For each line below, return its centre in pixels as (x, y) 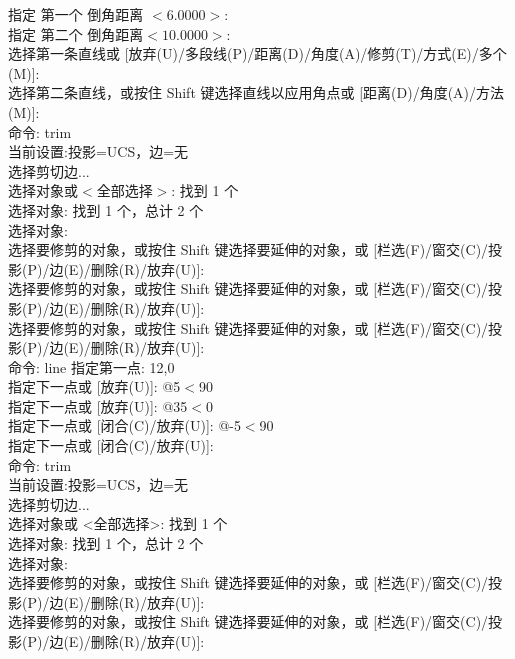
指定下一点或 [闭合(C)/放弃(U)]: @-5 (124, 425)
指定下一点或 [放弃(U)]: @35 (98, 405)
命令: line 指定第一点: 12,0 (91, 366)
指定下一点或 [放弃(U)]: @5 (94, 386)
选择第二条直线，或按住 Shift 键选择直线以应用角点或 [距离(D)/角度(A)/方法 (256, 92)
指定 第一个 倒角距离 (76, 14)
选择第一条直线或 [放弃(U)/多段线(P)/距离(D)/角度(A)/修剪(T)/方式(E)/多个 (257, 53)
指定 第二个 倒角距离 (76, 33)
